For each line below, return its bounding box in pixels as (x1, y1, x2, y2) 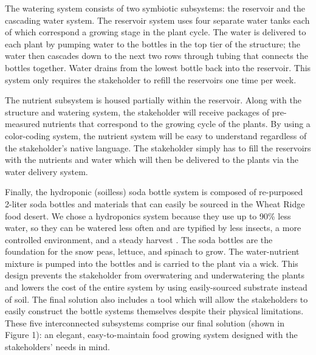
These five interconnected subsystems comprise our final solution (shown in (5, 316, 284, 329)
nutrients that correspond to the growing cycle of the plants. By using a (43, 117, 311, 130)
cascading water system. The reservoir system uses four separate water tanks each (5, 13, 310, 26)
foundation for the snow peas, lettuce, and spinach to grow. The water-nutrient (5, 245, 300, 258)
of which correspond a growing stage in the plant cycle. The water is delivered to (5, 26, 306, 38)
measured (5, 117, 40, 130)
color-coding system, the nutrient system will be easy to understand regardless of (5, 129, 307, 142)
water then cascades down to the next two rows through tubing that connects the (5, 49, 308, 62)
